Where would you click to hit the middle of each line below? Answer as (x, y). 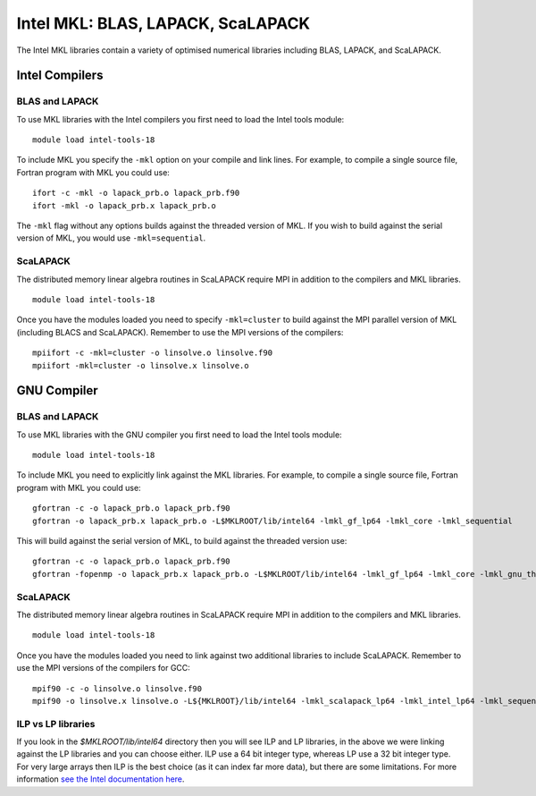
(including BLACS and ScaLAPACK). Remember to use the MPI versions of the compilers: (180, 332)
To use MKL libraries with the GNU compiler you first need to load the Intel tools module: (180, 435)
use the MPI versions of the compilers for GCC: (104, 668)
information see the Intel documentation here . (100, 779)
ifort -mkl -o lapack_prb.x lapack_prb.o (124, 205)
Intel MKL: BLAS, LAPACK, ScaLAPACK (163, 23)
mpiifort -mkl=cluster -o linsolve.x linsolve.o (141, 365)
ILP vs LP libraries (56, 724)
